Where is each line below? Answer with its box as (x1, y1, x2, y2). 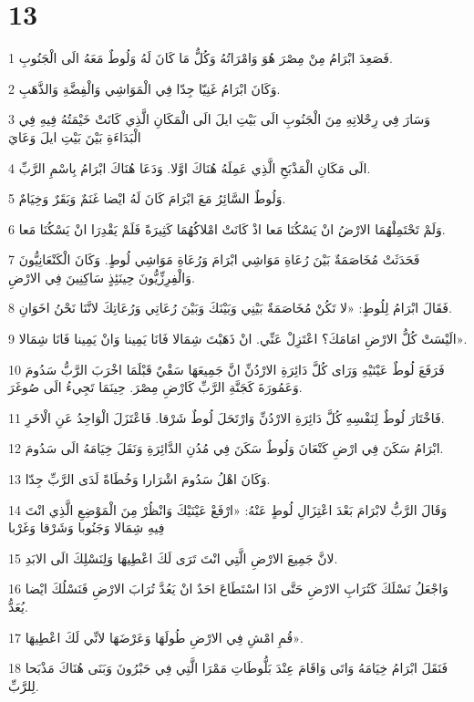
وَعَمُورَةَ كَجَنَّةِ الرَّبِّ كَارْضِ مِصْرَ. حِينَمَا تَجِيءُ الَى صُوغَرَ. (8, 377, 303, 397)
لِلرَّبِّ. (8, 676, 39, 695)
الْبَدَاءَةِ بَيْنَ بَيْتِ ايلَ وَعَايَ (8, 127, 141, 146)
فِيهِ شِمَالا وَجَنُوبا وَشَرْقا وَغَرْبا (8, 518, 165, 537)
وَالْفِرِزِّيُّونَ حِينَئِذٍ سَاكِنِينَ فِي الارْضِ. (8, 267, 195, 286)
